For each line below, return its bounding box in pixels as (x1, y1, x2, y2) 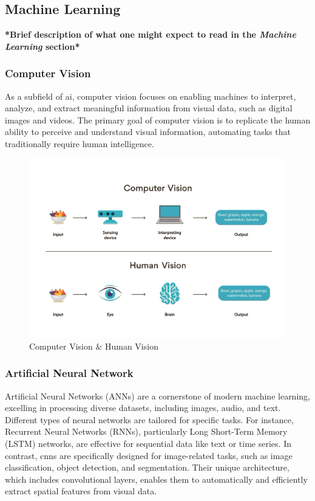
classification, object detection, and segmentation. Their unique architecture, (5, 461, 290, 474)
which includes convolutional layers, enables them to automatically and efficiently (5, 472, 308, 485)
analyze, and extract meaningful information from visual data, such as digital (5, 102, 293, 114)
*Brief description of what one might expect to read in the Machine (5, 28, 296, 41)
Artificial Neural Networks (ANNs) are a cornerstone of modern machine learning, (5, 389, 310, 402)
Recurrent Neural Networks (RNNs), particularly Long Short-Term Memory (5, 425, 288, 438)
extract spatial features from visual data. (5, 485, 157, 497)
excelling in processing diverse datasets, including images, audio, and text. (5, 401, 281, 414)
